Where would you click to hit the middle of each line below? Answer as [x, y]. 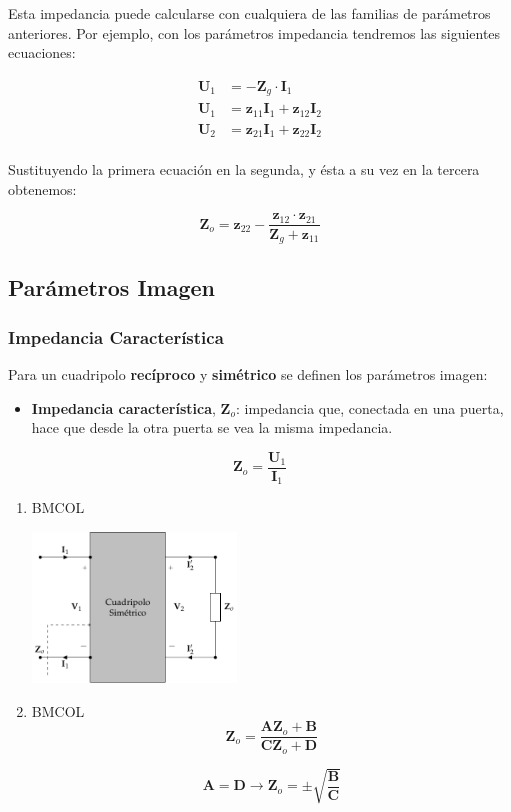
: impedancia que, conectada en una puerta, [369, 407]
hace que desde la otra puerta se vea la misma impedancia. [212, 427]
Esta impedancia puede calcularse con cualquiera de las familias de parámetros [249, 13]
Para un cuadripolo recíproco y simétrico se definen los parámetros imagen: [248, 373]
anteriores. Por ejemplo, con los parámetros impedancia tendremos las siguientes [254, 32]
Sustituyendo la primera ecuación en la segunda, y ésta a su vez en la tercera [244, 169]
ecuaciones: [42, 52]
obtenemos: [42, 188]
